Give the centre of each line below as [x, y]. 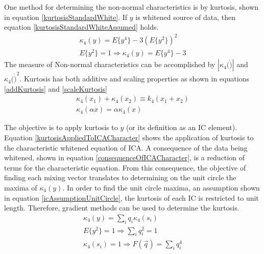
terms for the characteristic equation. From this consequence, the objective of [125, 167]
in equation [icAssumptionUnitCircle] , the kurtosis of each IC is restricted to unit [131, 197]
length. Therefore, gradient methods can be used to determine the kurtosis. [122, 208]
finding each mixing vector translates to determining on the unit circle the [120, 177]
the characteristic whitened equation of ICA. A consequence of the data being [126, 147]
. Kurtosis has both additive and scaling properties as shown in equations [134, 79]
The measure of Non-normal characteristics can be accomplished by [110, 64]
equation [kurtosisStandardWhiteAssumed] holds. [81, 27]
